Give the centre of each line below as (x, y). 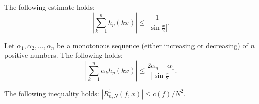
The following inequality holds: (52, 93)
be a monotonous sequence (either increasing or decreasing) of (153, 45)
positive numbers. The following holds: (63, 55)
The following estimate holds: (49, 7)
